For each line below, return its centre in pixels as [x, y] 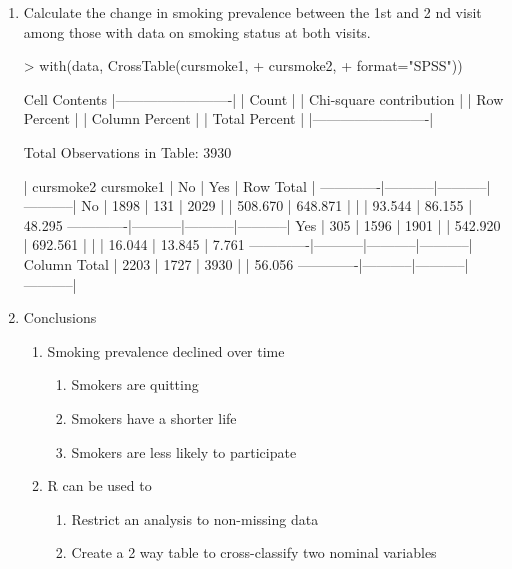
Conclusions [60, 317]
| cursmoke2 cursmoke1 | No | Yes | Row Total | [169, 185]
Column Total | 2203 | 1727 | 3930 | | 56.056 [158, 263]
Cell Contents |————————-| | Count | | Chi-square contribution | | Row [263, 98]
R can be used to [99, 485]
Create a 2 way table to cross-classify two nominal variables [254, 552]
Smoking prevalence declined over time [166, 350]
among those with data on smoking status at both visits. [197, 31]
